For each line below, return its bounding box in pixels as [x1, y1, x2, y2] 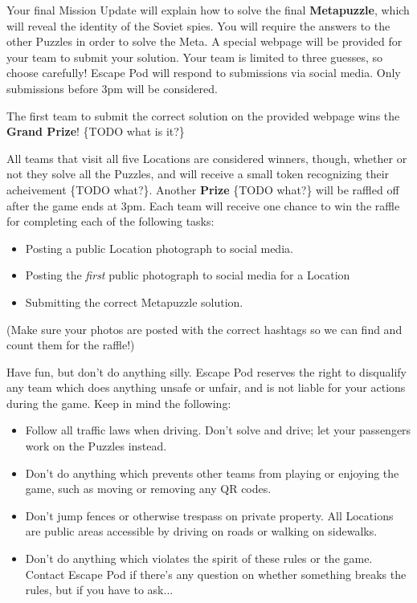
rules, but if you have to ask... [25, 581, 174, 598]
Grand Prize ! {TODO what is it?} [6, 123, 185, 140]
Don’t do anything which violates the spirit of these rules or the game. [25, 550, 373, 567]
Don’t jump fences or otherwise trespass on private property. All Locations [25, 507, 394, 524]
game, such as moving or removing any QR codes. [25, 480, 272, 497]
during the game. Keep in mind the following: [6, 394, 231, 411]
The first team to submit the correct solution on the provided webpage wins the [6, 107, 400, 124]
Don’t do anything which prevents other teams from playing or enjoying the [25, 464, 399, 481]
